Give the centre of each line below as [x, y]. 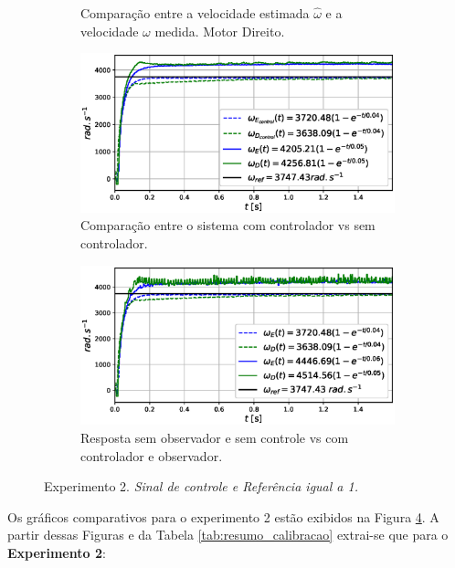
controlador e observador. [152, 455]
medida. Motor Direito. [220, 31]
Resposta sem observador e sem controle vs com [215, 437]
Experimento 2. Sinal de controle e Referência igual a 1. [201, 486]
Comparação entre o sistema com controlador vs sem [228, 225]
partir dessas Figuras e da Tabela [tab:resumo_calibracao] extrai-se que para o [228, 535]
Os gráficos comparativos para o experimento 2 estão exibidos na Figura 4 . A [223, 516]
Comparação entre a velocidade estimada [195, 13]
